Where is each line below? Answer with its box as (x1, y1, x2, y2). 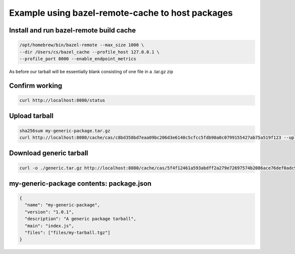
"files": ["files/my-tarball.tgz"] (25, 230, 111, 236)
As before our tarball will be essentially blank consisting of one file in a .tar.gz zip (9, 68, 174, 74)
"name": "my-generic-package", (25, 202, 100, 208)
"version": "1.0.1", (25, 209, 74, 215)
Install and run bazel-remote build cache (9, 26, 136, 34)
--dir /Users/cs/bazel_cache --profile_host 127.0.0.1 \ (19, 49, 160, 55)
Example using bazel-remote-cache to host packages (9, 7, 233, 18)
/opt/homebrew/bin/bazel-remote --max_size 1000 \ (19, 42, 145, 48)
